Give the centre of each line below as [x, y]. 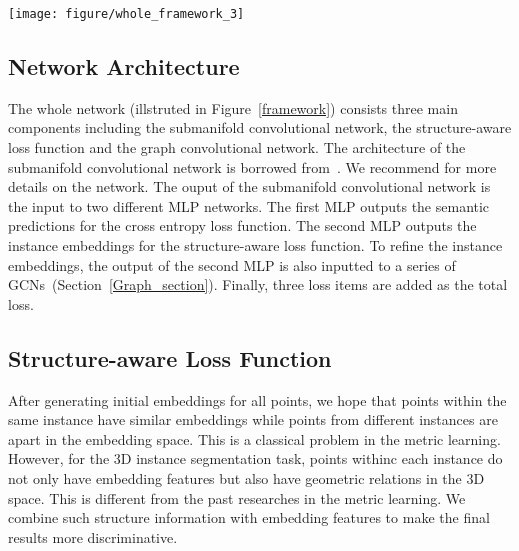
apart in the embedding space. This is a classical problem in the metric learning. [254, 438]
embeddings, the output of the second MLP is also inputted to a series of [232, 264]
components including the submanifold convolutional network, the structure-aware [260, 127]
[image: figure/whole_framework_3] [126, 14]
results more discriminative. [93, 536]
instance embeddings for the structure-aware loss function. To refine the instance [255, 245]
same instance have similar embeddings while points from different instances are [253, 419]
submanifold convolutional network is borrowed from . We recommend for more [252, 166]
